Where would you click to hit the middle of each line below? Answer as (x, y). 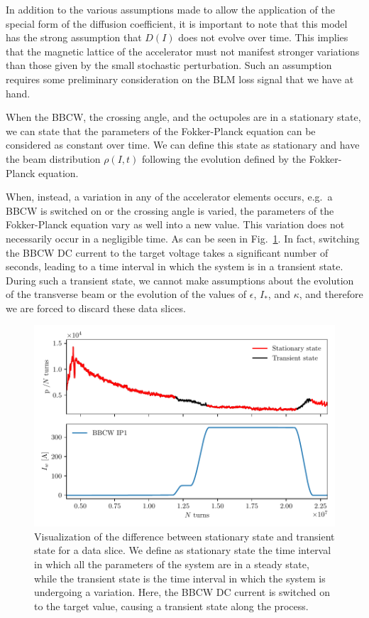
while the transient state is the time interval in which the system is (180, 578)
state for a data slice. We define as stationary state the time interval (183, 550)
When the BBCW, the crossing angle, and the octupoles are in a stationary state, (183, 117)
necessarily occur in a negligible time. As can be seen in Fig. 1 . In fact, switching (183, 238)
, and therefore (331, 294)
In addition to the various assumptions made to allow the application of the (170, 9)
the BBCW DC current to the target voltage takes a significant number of (167, 252)
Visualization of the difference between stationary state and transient (184, 536)
